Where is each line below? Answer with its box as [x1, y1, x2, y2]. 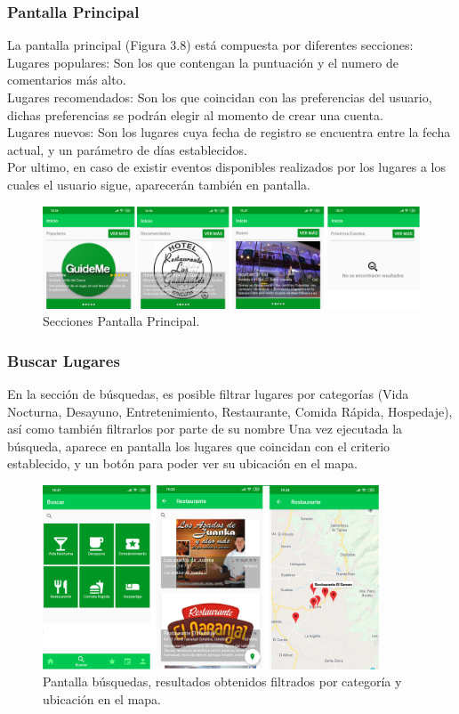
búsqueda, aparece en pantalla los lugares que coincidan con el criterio [7, 436, 391, 455]
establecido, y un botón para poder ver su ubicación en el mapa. [7, 454, 358, 473]
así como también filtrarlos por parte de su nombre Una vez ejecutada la [7, 419, 403, 438]
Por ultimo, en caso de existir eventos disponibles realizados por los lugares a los [7, 158, 446, 176]
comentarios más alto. [7, 70, 126, 89]
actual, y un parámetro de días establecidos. [7, 140, 247, 158]
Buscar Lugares [7, 349, 120, 371]
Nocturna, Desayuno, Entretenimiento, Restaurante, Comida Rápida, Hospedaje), [7, 402, 453, 420]
